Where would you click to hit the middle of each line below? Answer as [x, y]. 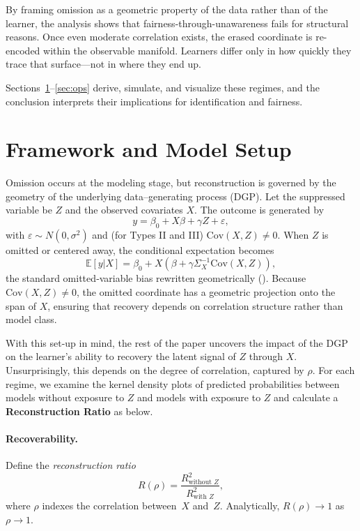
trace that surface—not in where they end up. [103, 64]
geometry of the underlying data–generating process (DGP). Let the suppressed [175, 196]
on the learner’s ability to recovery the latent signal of [121, 356]
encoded [23, 50]
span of [21, 305]
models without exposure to [65, 397]
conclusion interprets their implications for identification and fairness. [154, 101]
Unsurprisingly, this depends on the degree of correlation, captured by [155, 370]
